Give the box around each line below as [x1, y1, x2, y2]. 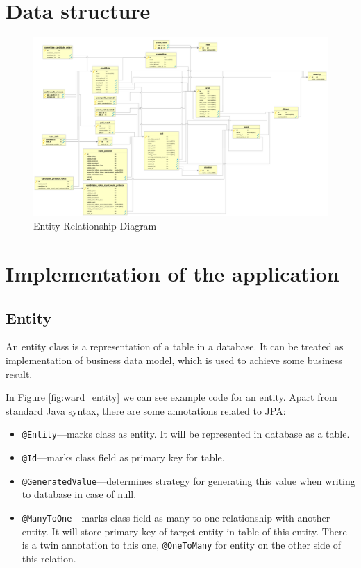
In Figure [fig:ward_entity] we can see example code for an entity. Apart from [6, 390, 337, 404]
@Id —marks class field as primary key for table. [22, 450, 225, 465]
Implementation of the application [6, 259, 339, 288]
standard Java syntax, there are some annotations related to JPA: [6, 403, 286, 418]
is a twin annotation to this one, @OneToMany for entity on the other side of [22, 537, 342, 552]
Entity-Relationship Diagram [33, 218, 157, 233]
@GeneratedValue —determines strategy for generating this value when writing [22, 473, 355, 488]
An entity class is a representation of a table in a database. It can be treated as [6, 339, 344, 354]
